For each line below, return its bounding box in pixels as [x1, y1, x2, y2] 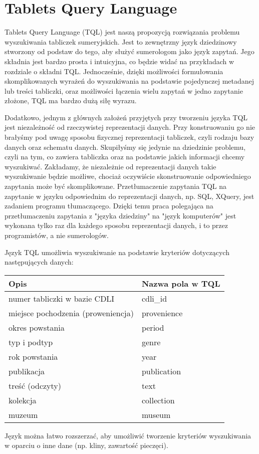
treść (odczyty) [9, 379, 62, 391]
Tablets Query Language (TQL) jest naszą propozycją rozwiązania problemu [5, 27, 240, 37]
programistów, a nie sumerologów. [5, 230, 109, 240]
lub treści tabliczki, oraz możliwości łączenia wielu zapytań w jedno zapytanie [5, 85, 243, 96]
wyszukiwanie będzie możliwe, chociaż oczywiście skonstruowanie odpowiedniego [5, 171, 251, 181]
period [141, 321, 164, 333]
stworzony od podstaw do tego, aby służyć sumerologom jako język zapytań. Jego [5, 46, 254, 57]
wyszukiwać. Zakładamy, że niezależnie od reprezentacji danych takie [5, 161, 216, 171]
